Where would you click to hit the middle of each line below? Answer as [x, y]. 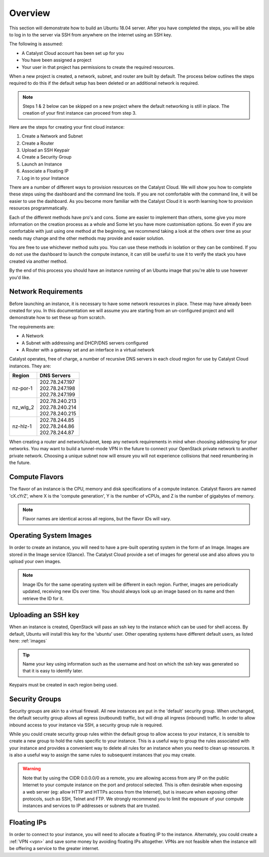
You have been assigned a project [57, 60]
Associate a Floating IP [45, 171]
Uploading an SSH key [44, 615]
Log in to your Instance [45, 178]
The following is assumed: [36, 44]
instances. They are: [30, 366]
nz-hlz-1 [22, 426]
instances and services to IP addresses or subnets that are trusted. [91, 806]
